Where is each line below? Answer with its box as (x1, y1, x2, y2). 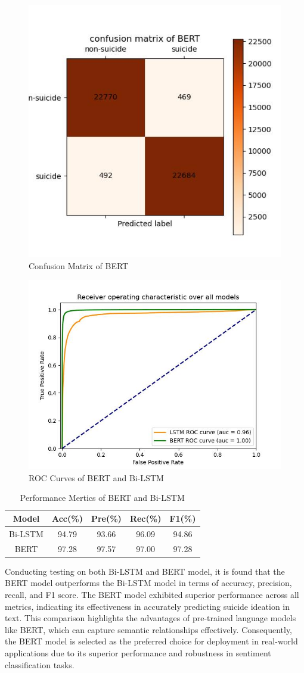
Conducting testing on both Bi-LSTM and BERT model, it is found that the (5, 565, 285, 577)
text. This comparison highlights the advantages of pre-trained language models (5, 612, 296, 624)
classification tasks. (5, 658, 75, 671)
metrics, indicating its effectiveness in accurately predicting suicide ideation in (5, 600, 290, 612)
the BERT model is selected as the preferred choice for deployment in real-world (5, 635, 298, 647)
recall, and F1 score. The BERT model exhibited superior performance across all (5, 588, 299, 600)
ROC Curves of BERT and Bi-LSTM (29, 471, 164, 484)
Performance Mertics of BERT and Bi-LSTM (20, 491, 185, 504)
